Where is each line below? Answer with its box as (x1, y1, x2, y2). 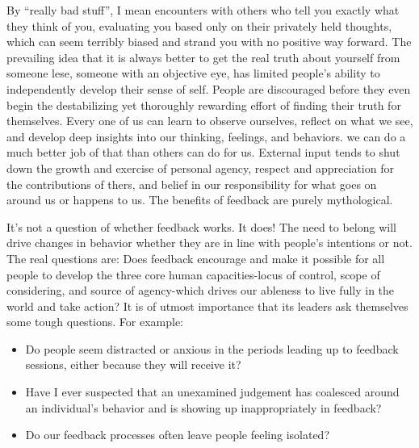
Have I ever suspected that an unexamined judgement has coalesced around (25, 383, 400, 400)
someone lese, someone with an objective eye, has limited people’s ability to (6, 65, 380, 82)
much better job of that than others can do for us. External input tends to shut (6, 144, 400, 161)
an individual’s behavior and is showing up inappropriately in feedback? (25, 399, 382, 416)
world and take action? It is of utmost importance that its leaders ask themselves (6, 297, 409, 314)
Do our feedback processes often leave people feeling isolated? (25, 426, 330, 443)
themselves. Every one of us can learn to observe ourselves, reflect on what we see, (6, 112, 413, 129)
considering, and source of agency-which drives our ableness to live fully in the (6, 282, 395, 299)
